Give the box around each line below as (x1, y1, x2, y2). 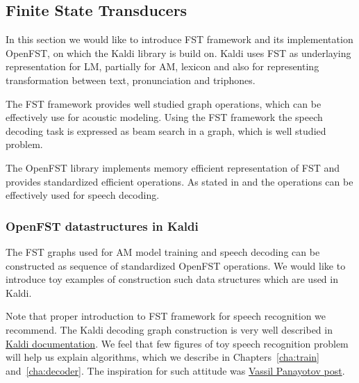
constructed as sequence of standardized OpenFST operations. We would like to (6, 258, 346, 272)
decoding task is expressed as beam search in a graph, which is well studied (6, 123, 326, 138)
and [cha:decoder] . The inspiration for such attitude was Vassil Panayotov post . (6, 363, 345, 377)
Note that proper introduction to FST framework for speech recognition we (6, 309, 326, 323)
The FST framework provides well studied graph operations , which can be (6, 96, 322, 111)
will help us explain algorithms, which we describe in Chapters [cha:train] (6, 350, 320, 364)
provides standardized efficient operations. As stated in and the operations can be (6, 174, 353, 188)
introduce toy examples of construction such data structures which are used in (6, 272, 338, 286)
